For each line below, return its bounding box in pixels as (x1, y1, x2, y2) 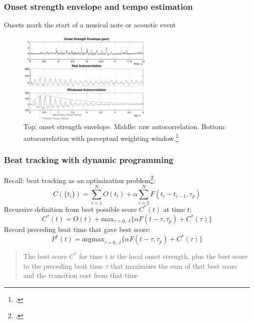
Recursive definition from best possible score (4, 204, 137, 214)
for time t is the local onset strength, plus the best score (79, 251, 248, 261)
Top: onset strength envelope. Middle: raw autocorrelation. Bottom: (23, 121, 226, 132)
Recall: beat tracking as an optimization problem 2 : (4, 173, 155, 185)
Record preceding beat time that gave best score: (4, 224, 151, 234)
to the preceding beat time (23, 260, 103, 271)
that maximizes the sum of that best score (110, 260, 237, 271)
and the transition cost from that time (23, 270, 138, 280)
